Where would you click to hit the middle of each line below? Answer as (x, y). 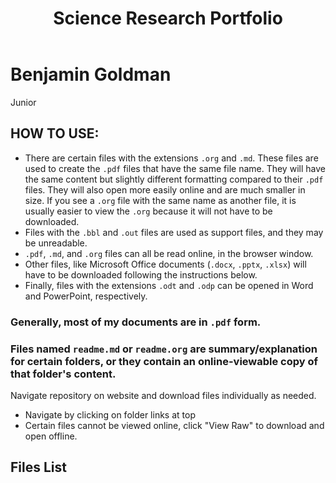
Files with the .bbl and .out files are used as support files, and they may (174, 232)
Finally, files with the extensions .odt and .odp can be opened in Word (169, 285)
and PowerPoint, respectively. (86, 296)
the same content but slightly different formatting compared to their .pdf (174, 179)
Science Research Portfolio (168, 18)
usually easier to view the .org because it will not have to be (148, 211)
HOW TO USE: (55, 133)
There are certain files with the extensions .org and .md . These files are (171, 158)
